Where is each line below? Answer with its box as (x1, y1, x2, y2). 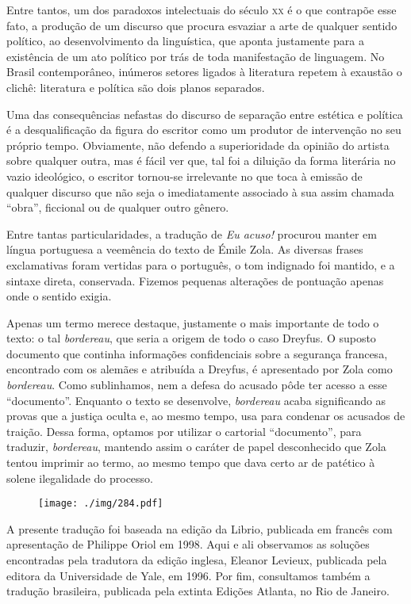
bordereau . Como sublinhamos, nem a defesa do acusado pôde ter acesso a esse (6, 377, 387, 393)
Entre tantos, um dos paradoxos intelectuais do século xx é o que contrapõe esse (6, 2, 397, 17)
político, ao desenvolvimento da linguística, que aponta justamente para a (6, 32, 365, 49)
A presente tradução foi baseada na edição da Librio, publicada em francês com (6, 520, 393, 537)
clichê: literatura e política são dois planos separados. (6, 78, 265, 95)
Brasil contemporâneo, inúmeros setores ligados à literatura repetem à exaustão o (6, 63, 402, 80)
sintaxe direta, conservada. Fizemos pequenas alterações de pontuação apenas (6, 272, 384, 289)
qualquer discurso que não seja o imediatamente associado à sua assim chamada (6, 183, 394, 200)
